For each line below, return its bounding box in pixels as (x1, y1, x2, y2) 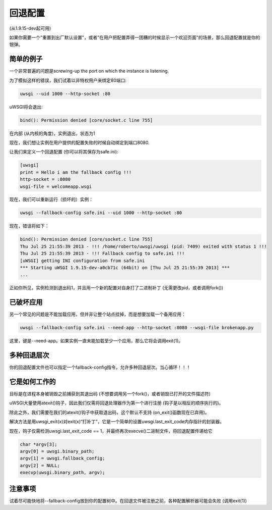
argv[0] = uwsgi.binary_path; (20, 448, 95, 454)
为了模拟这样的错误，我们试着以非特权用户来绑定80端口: (9, 77, 127, 83)
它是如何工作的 (9, 377, 56, 386)
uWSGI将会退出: (9, 104, 43, 110)
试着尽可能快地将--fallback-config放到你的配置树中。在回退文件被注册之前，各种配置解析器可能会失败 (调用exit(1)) (9, 497, 247, 503)
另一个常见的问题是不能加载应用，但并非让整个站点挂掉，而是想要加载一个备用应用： (9, 311, 186, 318)
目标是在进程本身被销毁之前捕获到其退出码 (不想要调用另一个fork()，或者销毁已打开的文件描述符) (9, 391, 211, 397)
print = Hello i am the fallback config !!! (20, 169, 132, 175)
